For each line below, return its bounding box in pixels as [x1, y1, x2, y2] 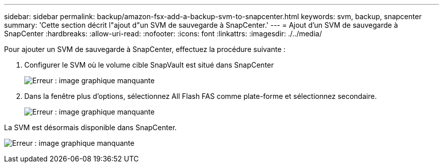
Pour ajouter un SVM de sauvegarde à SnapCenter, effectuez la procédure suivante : [4, 45, 286, 53]
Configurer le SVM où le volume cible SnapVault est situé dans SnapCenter [24, 61, 274, 69]
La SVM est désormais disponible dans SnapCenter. [4, 123, 177, 132]
